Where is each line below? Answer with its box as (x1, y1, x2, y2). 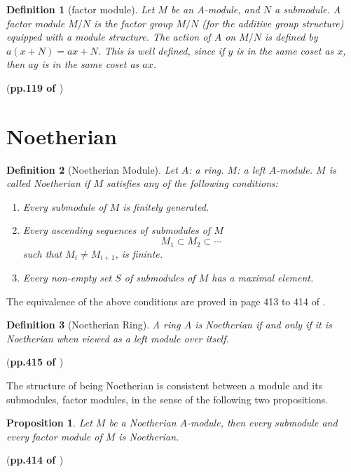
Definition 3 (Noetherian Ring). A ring (6, 317, 181, 332)
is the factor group (94, 15, 173, 30)
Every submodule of (22, 199, 106, 214)
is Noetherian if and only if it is (195, 317, 332, 332)
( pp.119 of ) (6, 80, 64, 95)
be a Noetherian (109, 415, 177, 430)
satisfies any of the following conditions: (106, 176, 279, 190)
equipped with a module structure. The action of (6, 29, 211, 44)
